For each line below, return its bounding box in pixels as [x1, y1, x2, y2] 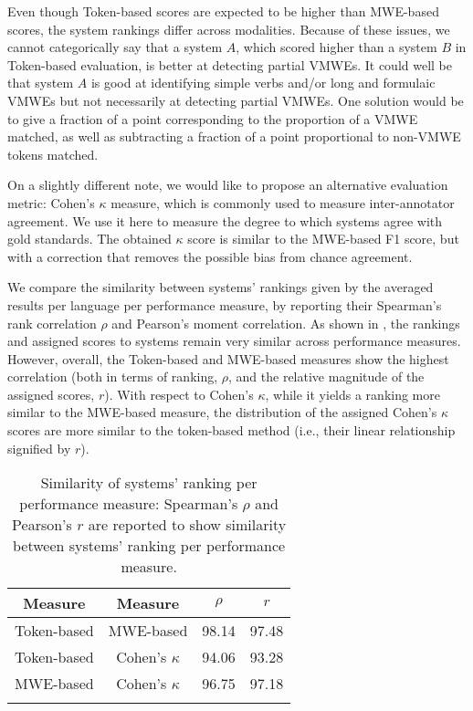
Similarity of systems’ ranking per [40, 472, 258, 494]
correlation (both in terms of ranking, [7, 367, 218, 386]
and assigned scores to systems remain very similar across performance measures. [7, 331, 461, 350]
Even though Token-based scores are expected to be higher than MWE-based [7, 2, 439, 20]
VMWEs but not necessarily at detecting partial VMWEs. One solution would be [7, 90, 464, 110]
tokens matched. [7, 144, 99, 163]
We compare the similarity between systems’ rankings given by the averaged [7, 277, 434, 297]
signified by [7, 438, 71, 457]
